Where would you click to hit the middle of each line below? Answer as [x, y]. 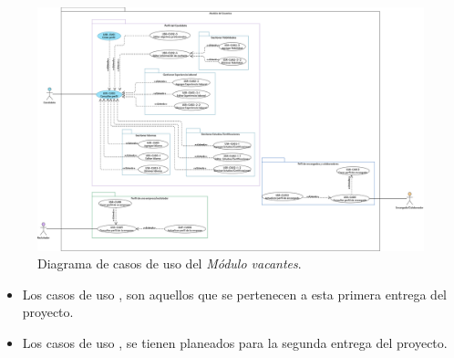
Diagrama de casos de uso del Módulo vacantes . [170, 263]
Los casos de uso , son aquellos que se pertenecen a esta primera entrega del [235, 294]
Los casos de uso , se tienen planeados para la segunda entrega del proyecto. [235, 343]
